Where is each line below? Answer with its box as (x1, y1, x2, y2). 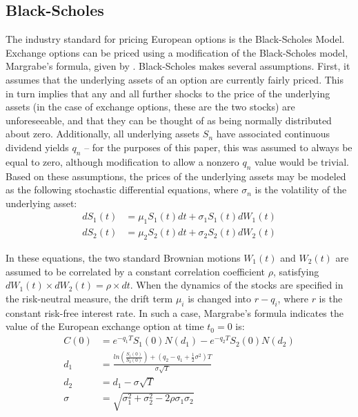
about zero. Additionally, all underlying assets (6, 126, 200, 141)
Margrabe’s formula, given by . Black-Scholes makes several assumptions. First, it (6, 59, 350, 73)
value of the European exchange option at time (6, 319, 204, 333)
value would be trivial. (255, 154, 350, 168)
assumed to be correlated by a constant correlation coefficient (6, 264, 266, 278)
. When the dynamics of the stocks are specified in (130, 278, 344, 292)
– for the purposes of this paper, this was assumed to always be (84, 139, 352, 154)
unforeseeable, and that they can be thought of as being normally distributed (6, 113, 332, 127)
